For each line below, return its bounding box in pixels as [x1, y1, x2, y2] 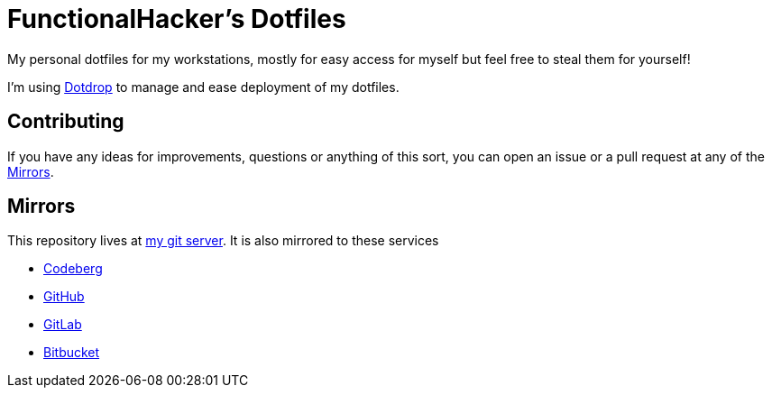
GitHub [43, 289, 85, 305]
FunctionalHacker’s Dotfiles [7, 4, 346, 34]
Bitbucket [43, 344, 100, 361]
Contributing [7, 110, 124, 133]
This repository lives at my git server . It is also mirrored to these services [7, 233, 439, 249]
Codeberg [43, 261, 103, 277]
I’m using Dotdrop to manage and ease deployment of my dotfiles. [7, 78, 400, 95]
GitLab [43, 317, 82, 333]
